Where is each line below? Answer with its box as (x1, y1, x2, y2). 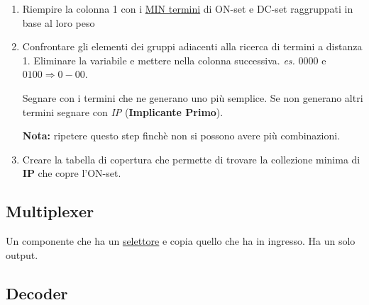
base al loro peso (22, 15, 95, 30)
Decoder (6, 282, 68, 304)
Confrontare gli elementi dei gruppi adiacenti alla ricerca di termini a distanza (22, 39, 363, 54)
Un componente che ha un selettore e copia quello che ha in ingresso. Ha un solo (6, 234, 356, 248)
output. (6, 247, 38, 262)
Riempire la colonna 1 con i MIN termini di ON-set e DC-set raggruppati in (22, 1, 353, 16)
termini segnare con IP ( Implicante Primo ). (22, 104, 224, 119)
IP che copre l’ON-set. (22, 166, 121, 180)
